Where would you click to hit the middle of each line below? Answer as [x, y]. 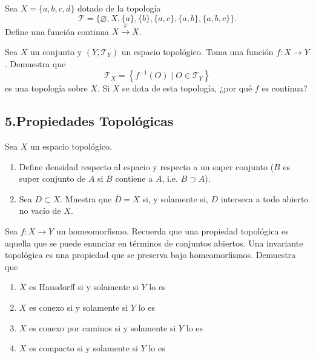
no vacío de [40, 210]
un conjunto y [56, 51]
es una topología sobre [46, 88]
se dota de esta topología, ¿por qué [187, 88]
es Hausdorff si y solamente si [84, 287]
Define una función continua [57, 31]
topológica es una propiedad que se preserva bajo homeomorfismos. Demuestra [150, 255]
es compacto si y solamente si [84, 348]
